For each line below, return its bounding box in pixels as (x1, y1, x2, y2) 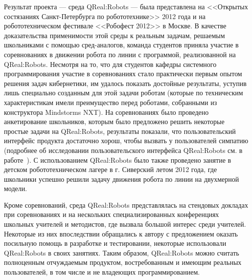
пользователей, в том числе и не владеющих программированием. (4, 267, 200, 277)
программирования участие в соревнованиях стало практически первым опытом (4, 68, 242, 79)
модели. (4, 183, 27, 194)
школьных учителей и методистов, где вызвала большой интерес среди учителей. (4, 219, 246, 229)
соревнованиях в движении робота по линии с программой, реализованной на (4, 49, 236, 59)
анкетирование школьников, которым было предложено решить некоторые (4, 116, 225, 127)
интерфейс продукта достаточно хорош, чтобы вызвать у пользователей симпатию (4, 135, 249, 146)
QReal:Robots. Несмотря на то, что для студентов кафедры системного (4, 59, 217, 69)
